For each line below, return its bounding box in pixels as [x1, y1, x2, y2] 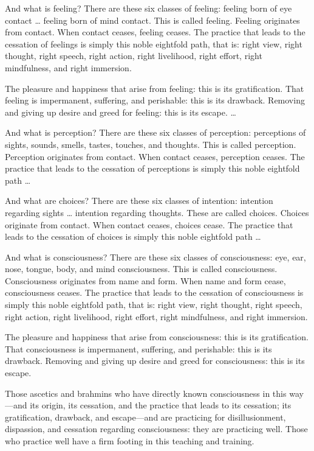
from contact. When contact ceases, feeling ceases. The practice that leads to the [5, 26, 305, 38]
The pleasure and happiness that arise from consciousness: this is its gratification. [5, 330, 309, 343]
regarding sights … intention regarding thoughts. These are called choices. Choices [5, 206, 309, 219]
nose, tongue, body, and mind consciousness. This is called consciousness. [5, 262, 278, 275]
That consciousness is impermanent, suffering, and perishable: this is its [5, 342, 272, 355]
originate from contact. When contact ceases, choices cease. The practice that [5, 218, 293, 231]
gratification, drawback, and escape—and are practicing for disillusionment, [5, 410, 286, 423]
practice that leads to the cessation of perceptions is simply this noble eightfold [5, 162, 300, 175]
